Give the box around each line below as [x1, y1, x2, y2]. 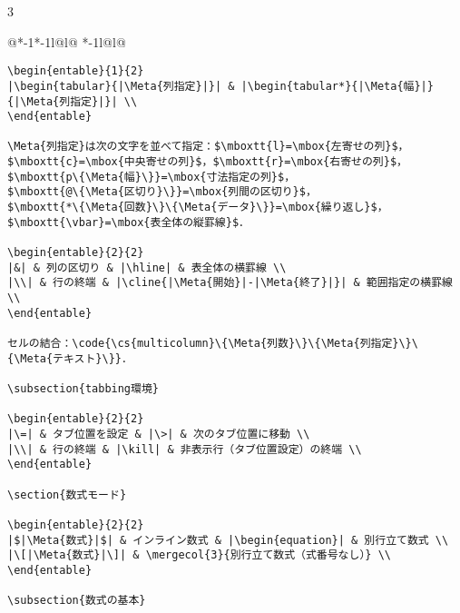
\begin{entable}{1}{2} [7, 64, 144, 78]
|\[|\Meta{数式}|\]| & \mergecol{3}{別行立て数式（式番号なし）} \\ [7, 549, 391, 562]
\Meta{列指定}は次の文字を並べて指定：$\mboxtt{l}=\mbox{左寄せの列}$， [7, 140, 409, 153]
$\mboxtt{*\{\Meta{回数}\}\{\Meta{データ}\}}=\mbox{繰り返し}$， [7, 201, 388, 214]
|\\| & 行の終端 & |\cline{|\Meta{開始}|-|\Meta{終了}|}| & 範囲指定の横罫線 [7, 276, 453, 290]
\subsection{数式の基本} [7, 594, 146, 608]
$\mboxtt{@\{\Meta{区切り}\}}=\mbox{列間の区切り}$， [7, 185, 317, 199]
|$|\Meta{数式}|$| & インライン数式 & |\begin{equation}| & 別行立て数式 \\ [7, 533, 449, 547]
